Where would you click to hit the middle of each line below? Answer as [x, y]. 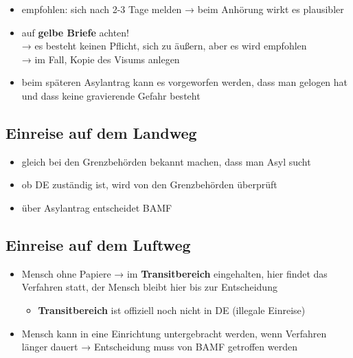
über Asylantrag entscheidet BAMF [97, 207]
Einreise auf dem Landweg [101, 132]
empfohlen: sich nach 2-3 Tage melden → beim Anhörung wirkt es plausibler [183, 9]
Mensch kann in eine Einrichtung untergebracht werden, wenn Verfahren [174, 333]
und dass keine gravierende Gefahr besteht [111, 95]
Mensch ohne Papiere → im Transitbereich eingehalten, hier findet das [174, 273]
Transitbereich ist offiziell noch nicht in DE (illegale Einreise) [172, 310]
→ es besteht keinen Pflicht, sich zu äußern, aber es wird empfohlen [164, 46]
